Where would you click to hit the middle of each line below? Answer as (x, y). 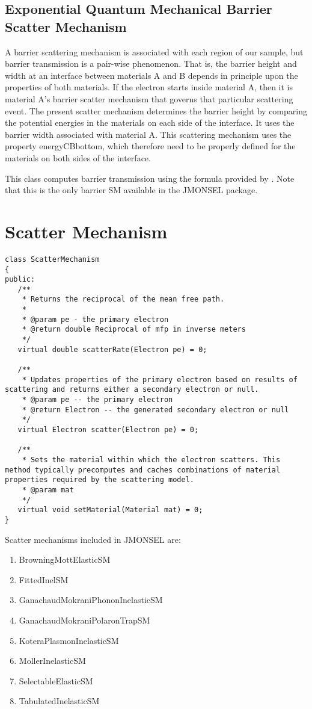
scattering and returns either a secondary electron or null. (132, 390)
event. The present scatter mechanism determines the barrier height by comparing (156, 110)
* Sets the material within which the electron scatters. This (151, 460)
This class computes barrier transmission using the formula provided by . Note (150, 178)
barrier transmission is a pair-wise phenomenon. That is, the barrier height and (151, 63)
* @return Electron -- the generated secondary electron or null (155, 410)
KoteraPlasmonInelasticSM (69, 640)
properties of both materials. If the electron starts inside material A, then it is (149, 87)
